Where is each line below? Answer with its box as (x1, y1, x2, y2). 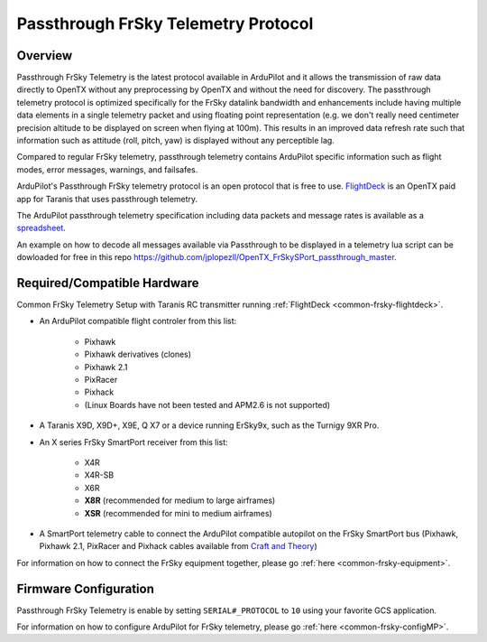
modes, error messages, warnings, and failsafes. (16, 163, 198, 175)
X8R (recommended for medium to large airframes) (84, 495, 276, 506)
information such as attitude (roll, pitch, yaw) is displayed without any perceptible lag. (16, 135, 335, 146)
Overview (16, 48, 73, 63)
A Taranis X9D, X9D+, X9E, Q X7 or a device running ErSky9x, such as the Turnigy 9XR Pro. (39, 420, 380, 431)
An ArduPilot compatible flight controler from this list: (39, 316, 237, 327)
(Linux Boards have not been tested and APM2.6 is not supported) (84, 399, 331, 410)
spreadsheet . (16, 222, 67, 234)
